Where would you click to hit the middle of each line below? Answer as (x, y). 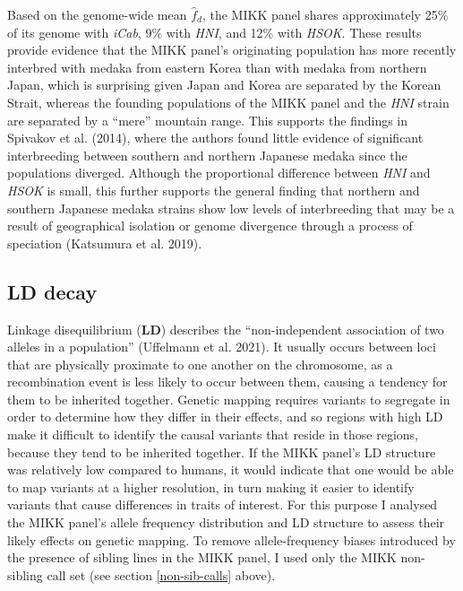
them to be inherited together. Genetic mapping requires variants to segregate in (229, 399)
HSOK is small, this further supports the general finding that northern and (214, 190)
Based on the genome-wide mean (97, 14)
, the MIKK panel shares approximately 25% (325, 14)
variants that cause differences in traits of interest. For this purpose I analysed (223, 504)
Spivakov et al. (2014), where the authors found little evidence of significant (215, 138)
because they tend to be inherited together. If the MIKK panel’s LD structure (222, 452)
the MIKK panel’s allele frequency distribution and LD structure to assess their (226, 522)
